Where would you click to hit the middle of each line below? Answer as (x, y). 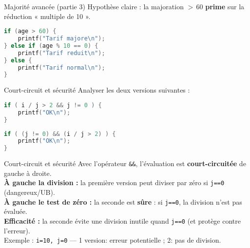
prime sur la (225, 6)
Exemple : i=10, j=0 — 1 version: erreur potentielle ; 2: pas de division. (113, 240)
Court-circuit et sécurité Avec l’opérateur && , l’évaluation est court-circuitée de (125, 163)
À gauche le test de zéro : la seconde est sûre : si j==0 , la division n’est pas (123, 201)
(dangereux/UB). (29, 192)
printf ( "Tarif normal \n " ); (61, 67)
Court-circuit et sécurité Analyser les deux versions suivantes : (97, 90)
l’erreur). (17, 230)
